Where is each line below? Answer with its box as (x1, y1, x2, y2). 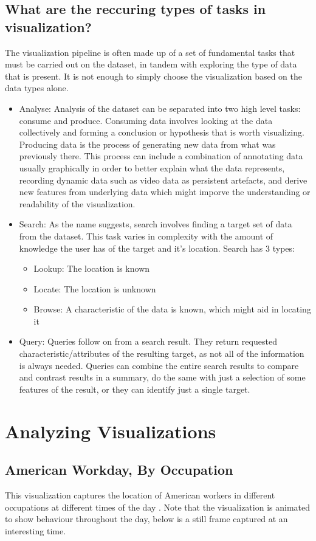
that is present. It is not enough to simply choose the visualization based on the (5, 69, 303, 82)
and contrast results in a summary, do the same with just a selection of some (19, 371, 306, 384)
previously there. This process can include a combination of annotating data (19, 150, 303, 162)
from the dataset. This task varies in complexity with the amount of (19, 229, 273, 242)
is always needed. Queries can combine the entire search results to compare (19, 359, 299, 371)
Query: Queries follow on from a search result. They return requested (19, 335, 277, 348)
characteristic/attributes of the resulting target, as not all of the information (19, 347, 304, 360)
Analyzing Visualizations (5, 418, 216, 443)
